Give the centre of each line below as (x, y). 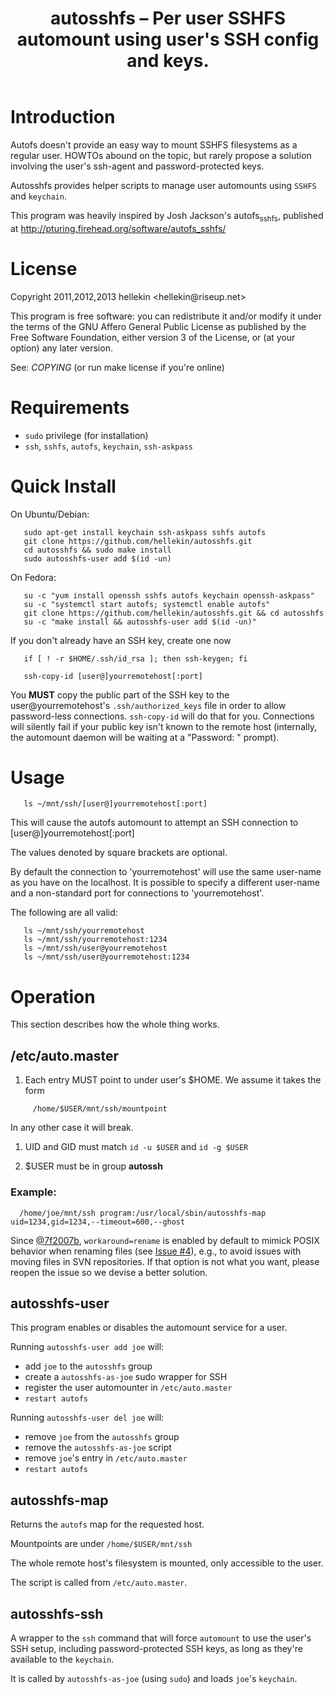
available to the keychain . (62, 1659)
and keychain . (38, 196)
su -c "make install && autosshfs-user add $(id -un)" (140, 622)
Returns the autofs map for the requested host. (107, 1524)
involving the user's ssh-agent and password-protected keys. (137, 166)
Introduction (63, 117)
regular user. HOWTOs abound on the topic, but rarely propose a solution (161, 155)
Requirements (70, 407)
